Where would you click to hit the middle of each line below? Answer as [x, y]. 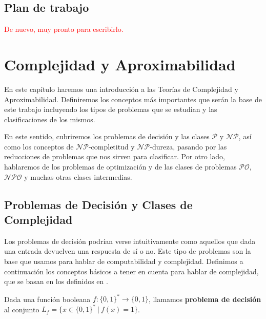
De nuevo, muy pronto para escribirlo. [64, 29]
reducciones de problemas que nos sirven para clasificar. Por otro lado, [115, 156]
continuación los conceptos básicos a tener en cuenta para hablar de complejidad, [131, 271]
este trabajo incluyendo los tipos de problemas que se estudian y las [111, 109]
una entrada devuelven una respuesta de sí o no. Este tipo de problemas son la [128, 251]
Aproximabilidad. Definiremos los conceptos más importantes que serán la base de [133, 99]
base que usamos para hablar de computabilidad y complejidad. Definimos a [124, 261]
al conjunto [22, 309]
